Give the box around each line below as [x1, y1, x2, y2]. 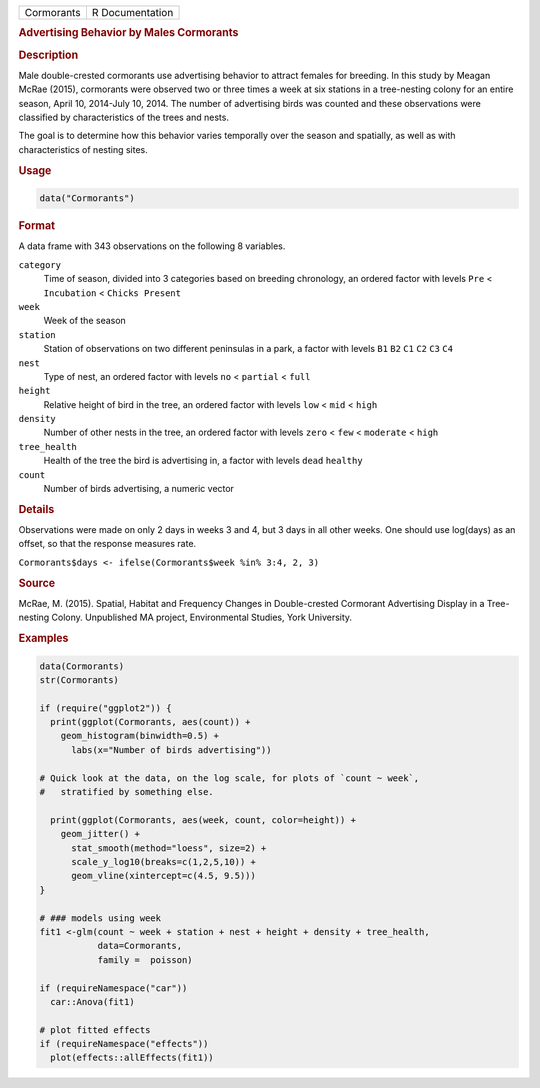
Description [18, 48, 79, 62]
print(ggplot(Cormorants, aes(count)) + [50, 716, 251, 728]
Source [18, 576, 56, 590]
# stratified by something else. [39, 786, 214, 798]
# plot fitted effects [39, 1024, 151, 1035]
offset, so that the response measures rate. [18, 538, 197, 550]
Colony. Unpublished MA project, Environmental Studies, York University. [51, 611, 353, 624]
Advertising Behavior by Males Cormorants [18, 26, 239, 40]
